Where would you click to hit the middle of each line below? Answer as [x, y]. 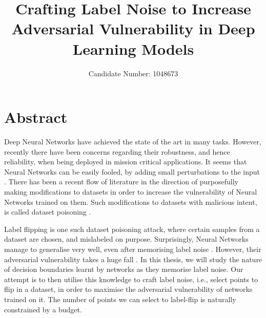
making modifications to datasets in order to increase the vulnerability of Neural [131, 192]
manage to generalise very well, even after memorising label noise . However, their [133, 249]
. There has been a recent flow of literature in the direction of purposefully [121, 182]
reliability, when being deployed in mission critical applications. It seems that [126, 162]
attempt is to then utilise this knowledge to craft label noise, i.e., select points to [131, 279]
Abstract [36, 117]
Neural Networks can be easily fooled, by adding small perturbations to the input [132, 171]
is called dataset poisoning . [48, 212]
